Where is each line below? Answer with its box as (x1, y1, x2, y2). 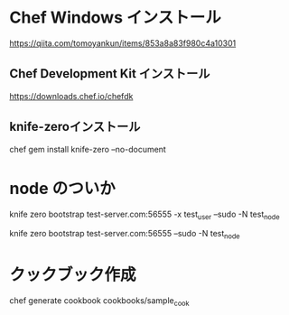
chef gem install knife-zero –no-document (9, 144, 167, 154)
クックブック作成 (9, 264, 137, 285)
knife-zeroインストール (9, 119, 141, 134)
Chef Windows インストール (9, 7, 221, 28)
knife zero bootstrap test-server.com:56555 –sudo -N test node (9, 228, 241, 241)
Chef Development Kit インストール (9, 66, 210, 81)
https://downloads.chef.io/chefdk (9, 90, 134, 101)
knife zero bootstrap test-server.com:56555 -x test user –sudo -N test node (9, 208, 280, 221)
